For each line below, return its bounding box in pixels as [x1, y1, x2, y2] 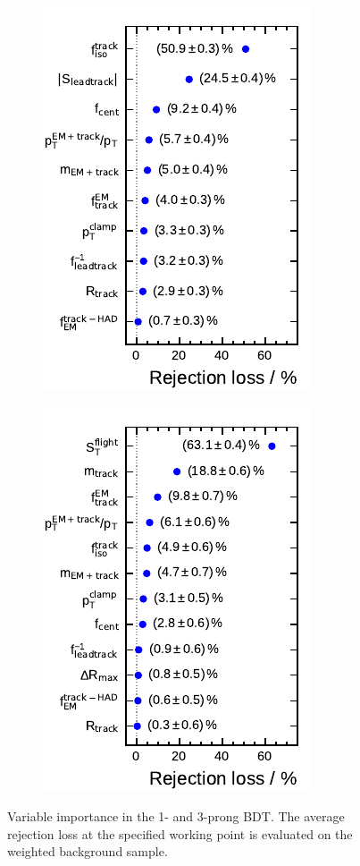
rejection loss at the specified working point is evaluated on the [7, 824, 353, 843]
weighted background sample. [7, 842, 168, 861]
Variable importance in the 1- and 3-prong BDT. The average [7, 807, 345, 826]
